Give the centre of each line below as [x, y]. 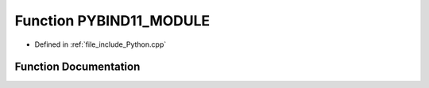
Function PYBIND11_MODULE [112, 21]
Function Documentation [77, 67]
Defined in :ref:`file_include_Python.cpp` [100, 44]
